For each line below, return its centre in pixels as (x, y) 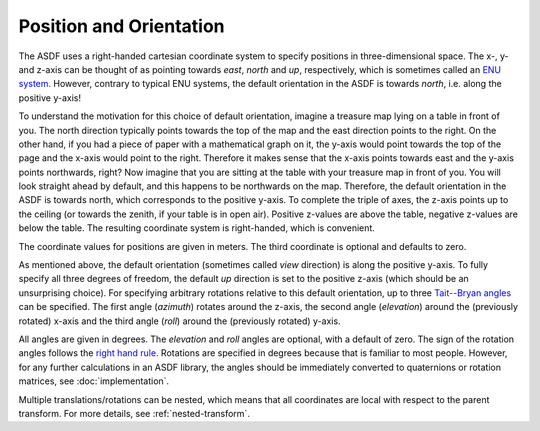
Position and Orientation (121, 26)
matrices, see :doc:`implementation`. (94, 381)
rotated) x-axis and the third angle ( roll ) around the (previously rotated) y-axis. (179, 321)
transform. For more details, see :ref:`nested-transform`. (134, 413)
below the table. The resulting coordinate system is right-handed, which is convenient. (196, 228)
